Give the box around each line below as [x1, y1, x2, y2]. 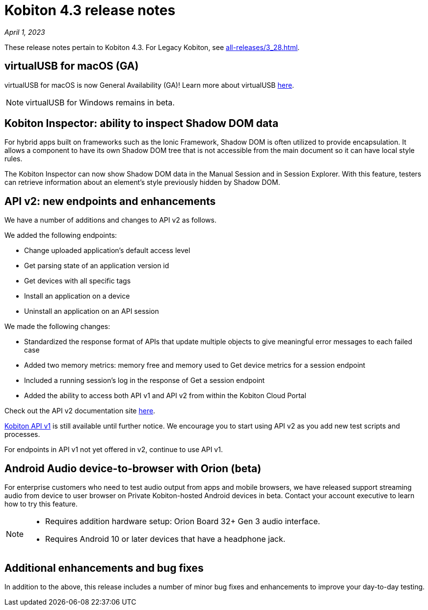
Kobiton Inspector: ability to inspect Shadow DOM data [4, 117, 279, 130]
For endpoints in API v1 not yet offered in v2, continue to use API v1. [4, 445, 223, 454]
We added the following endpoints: [4, 231, 117, 240]
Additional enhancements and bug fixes [4, 561, 204, 574]
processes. [4, 430, 40, 439]
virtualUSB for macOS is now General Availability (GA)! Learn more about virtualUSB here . [4, 80, 294, 89]
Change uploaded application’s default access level [24, 246, 190, 255]
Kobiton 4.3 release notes [4, 2, 176, 19]
